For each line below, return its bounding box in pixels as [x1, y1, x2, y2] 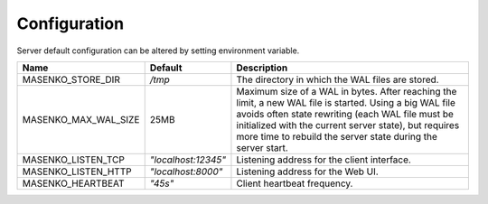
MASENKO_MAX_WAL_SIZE [22, 113, 140, 125]
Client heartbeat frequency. [236, 177, 353, 190]
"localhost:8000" [149, 165, 223, 178]
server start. [236, 141, 288, 153]
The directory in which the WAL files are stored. [236, 73, 439, 86]
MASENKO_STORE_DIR [22, 73, 121, 86]
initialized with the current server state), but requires [236, 118, 460, 131]
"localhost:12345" [149, 153, 227, 166]
